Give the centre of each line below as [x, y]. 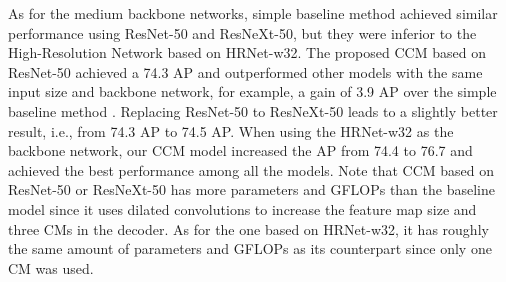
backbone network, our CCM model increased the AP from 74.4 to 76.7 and [240, 150]
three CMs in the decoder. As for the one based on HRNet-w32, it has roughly [248, 228]
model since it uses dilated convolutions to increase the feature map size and [242, 208]
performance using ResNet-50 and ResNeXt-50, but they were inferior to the [242, 32]
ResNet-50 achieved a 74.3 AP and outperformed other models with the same [245, 71]
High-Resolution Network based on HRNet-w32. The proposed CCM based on [247, 52]
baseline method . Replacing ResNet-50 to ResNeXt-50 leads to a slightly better [253, 110]
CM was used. [51, 267]
